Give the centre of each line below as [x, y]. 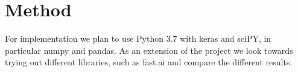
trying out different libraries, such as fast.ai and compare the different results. [149, 62]
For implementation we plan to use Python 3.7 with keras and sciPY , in [138, 38]
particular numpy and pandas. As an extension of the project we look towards [149, 50]
